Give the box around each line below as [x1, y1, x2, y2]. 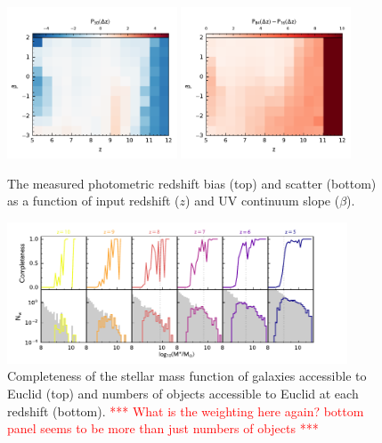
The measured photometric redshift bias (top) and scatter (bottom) [7, 173, 377, 192]
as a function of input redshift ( [7, 191, 180, 210]
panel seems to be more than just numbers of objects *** [7, 419, 319, 438]
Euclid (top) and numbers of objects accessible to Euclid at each [7, 383, 359, 402]
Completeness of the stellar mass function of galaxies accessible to [7, 366, 367, 385]
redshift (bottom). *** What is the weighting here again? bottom [7, 401, 364, 420]
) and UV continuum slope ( [185, 191, 340, 210]
